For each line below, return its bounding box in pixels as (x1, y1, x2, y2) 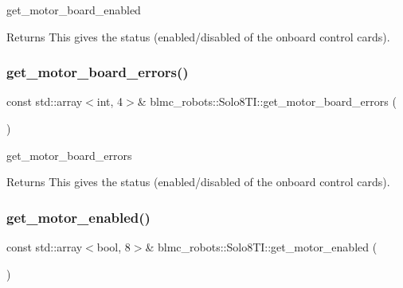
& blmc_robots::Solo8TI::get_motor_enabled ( (145, 239, 378, 255)
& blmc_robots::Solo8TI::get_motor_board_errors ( (137, 93, 397, 110)
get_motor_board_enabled (6, 2, 141, 18)
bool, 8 (96, 239, 131, 255)
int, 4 (96, 93, 123, 110)
